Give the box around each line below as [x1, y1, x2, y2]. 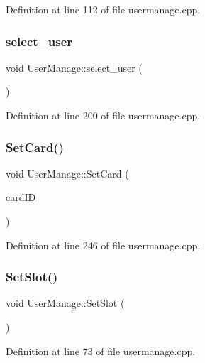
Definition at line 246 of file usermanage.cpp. [6, 237, 201, 252]
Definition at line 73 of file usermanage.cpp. [6, 343, 196, 358]
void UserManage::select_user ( [6, 60, 143, 75]
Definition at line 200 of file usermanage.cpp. [6, 108, 201, 122]
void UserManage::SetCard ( [6, 166, 129, 180]
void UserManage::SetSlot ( [6, 296, 125, 310]
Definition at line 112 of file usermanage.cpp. [6, 2, 201, 16]
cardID [6, 190, 36, 205]
